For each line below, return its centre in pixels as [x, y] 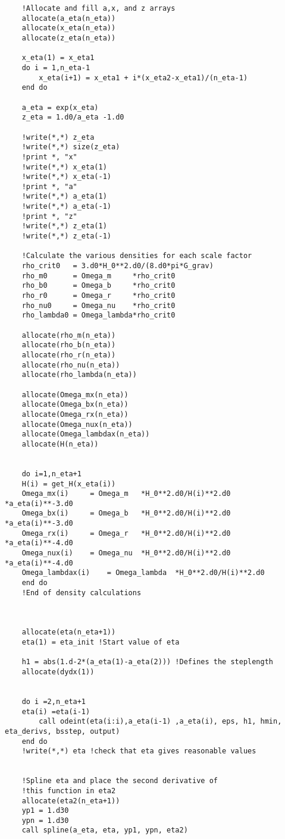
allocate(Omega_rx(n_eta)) [75, 414]
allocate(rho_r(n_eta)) [69, 355]
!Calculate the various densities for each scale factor [137, 256]
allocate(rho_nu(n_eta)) [71, 365]
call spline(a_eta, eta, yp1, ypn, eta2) [105, 830]
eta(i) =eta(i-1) [56, 711]
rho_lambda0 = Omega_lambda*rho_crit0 [98, 315]
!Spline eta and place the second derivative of [120, 781]
